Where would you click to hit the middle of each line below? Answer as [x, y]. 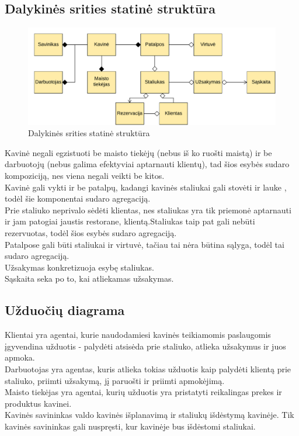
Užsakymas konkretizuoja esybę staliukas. [79, 267]
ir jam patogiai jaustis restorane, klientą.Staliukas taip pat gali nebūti [130, 221]
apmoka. [20, 357]
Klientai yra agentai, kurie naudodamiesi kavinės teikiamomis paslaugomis [138, 335]
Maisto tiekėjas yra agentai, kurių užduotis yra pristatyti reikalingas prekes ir [143, 392]
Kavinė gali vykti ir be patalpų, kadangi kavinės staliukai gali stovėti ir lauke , [146, 187]
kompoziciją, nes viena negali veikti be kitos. [85, 176]
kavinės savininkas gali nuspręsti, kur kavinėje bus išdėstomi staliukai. [130, 426]
